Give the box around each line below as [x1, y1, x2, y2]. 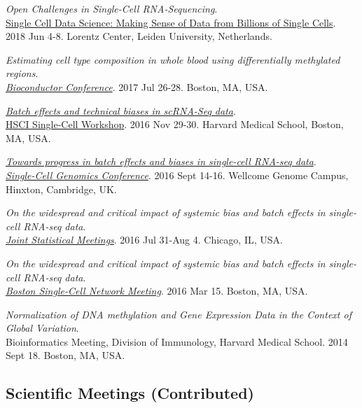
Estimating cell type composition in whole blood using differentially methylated [6, 52, 340, 66]
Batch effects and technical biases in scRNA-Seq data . [6, 103, 236, 118]
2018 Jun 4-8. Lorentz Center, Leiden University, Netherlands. [6, 29, 272, 43]
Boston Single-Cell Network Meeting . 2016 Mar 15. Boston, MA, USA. [6, 283, 308, 298]
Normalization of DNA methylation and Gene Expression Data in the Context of [6, 307, 351, 321]
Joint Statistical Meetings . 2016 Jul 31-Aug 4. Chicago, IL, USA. [6, 232, 283, 247]
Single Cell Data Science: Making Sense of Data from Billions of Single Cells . [6, 15, 336, 29]
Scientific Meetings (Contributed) [6, 382, 254, 404]
